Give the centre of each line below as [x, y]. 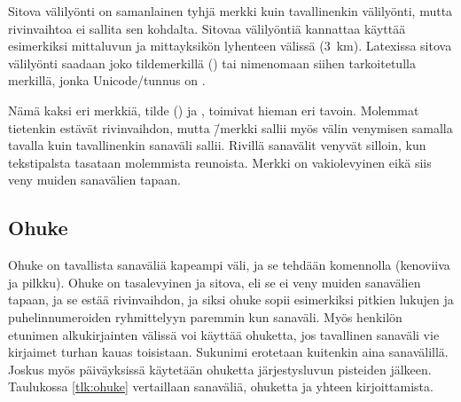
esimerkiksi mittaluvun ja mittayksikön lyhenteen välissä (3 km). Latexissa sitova [230, 46]
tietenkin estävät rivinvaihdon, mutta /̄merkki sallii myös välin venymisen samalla [230, 127]
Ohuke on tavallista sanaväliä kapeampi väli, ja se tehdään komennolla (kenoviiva [229, 265]
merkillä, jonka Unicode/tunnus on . [107, 80]
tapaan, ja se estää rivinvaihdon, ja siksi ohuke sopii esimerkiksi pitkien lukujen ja [231, 300]
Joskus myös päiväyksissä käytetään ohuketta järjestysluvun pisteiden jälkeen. [220, 369]
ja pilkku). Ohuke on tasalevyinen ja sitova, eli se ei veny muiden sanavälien [215, 282]
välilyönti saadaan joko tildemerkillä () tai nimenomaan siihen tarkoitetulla [212, 63]
